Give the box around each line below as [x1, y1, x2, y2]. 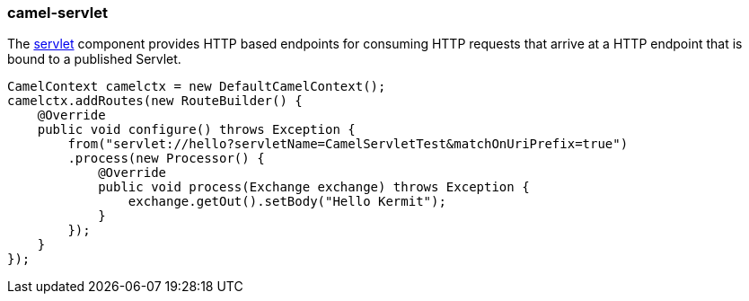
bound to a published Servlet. [7, 51, 181, 67]
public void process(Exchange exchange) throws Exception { [98, 180, 530, 195]
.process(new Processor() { [67, 151, 265, 166]
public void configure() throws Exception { [37, 122, 356, 137]
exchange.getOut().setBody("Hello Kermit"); [128, 194, 446, 209]
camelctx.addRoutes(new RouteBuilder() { [7, 93, 303, 109]
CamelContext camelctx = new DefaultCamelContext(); [7, 79, 386, 94]
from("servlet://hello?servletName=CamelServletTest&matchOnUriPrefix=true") [67, 137, 629, 152]
